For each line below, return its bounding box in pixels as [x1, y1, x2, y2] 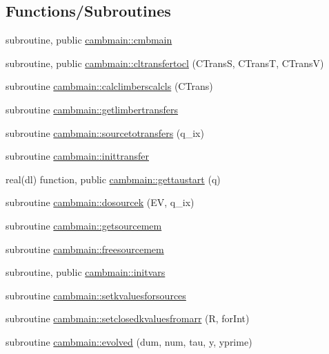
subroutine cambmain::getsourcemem [6, 218, 162, 232]
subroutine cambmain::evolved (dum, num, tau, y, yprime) [6, 334, 252, 348]
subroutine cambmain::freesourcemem [6, 241, 164, 256]
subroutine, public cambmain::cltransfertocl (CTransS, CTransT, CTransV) [6, 55, 324, 70]
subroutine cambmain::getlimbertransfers [6, 102, 179, 116]
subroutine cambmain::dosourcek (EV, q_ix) [6, 195, 195, 209]
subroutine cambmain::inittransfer [6, 149, 149, 163]
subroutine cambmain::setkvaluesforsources [6, 288, 186, 302]
